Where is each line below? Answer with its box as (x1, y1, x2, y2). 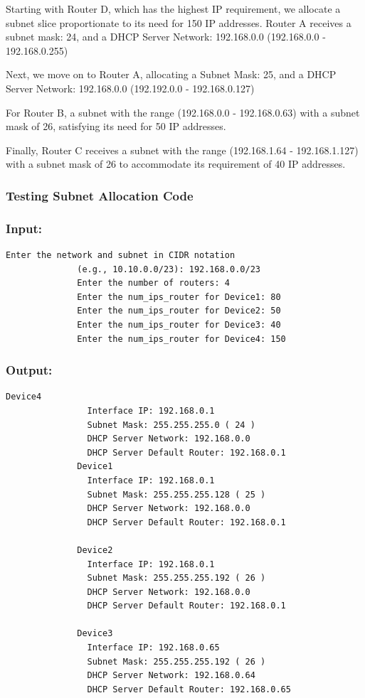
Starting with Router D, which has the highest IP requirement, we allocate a (6, 1, 341, 16)
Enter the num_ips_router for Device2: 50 (77, 306, 281, 316)
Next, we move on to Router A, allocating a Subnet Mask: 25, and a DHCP (6, 67, 337, 82)
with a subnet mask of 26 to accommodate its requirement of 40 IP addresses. (6, 156, 346, 171)
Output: (6, 361, 53, 379)
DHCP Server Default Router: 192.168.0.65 (87, 684, 291, 694)
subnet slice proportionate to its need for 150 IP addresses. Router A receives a (6, 15, 351, 30)
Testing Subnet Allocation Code (6, 186, 194, 204)
